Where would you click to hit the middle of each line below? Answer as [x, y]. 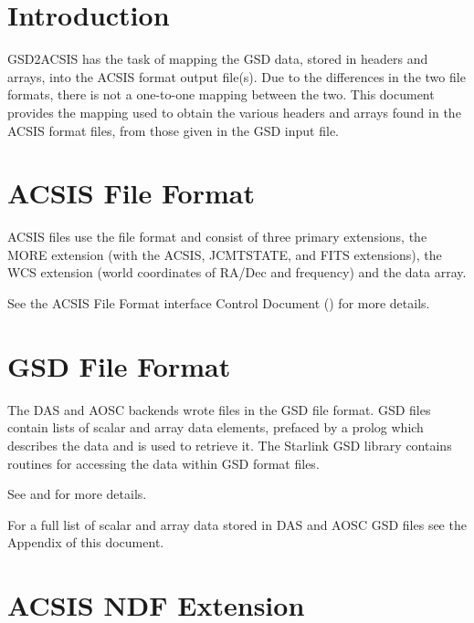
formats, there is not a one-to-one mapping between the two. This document [221, 94]
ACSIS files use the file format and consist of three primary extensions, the [217, 237]
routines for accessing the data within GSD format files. [163, 463]
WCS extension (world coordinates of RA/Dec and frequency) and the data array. [237, 272]
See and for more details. [77, 494]
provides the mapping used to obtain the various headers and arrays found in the [234, 112]
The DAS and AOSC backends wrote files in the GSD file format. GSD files [219, 409]
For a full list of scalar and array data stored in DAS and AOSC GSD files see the [237, 524]
